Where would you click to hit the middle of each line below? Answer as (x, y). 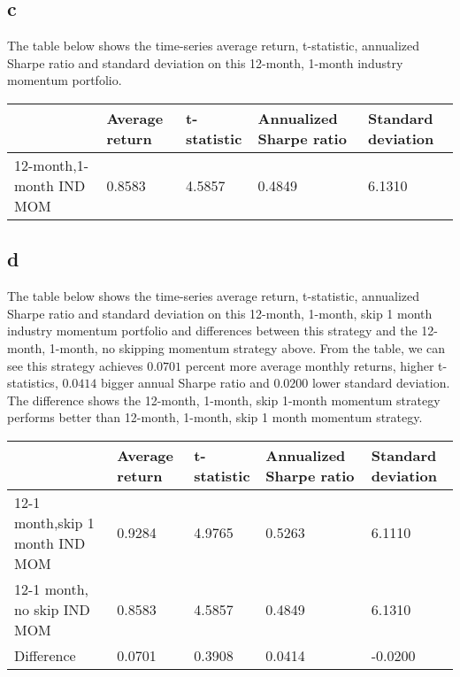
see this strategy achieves (75, 365)
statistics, (33, 383)
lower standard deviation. (381, 383)
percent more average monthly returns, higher (310, 365)
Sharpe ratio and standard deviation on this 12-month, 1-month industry (205, 62)
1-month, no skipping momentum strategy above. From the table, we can (247, 347)
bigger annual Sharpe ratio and (185, 383)
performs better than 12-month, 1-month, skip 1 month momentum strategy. (215, 417)
